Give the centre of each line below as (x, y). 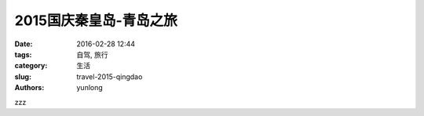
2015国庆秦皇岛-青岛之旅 (96, 20)
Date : (24, 44)
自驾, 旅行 (92, 54)
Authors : (29, 88)
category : (31, 66)
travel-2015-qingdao (110, 76)
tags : (23, 54)
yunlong (90, 88)
